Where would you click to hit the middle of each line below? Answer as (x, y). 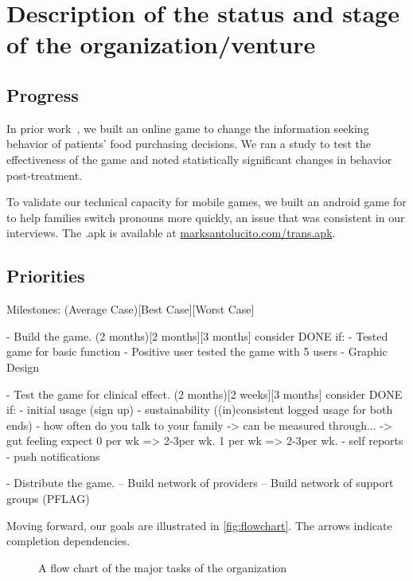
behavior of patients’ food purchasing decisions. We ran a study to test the (189, 144)
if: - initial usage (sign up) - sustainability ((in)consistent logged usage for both (200, 409)
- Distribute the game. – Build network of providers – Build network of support (200, 483)
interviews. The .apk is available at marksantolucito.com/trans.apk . (171, 233)
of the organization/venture (161, 44)
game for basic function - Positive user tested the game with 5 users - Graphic (197, 351)
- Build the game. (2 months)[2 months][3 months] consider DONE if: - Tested (197, 335)
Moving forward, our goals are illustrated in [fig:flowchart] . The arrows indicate (199, 525)
